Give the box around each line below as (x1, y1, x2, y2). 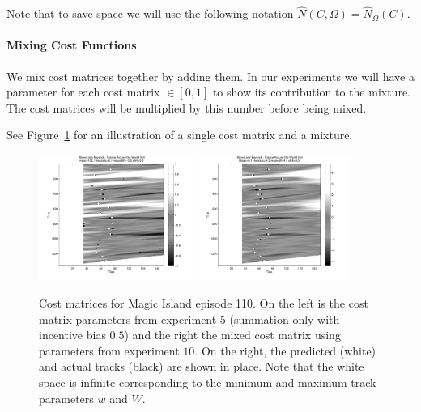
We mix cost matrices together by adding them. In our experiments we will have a (6, 67, 415, 84)
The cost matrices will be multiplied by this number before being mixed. (6, 99, 367, 116)
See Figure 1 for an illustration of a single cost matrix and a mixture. (6, 126, 353, 143)
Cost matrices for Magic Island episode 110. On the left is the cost (39, 294, 368, 311)
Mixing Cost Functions (6, 36, 137, 53)
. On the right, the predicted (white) (194, 342, 376, 359)
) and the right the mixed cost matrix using (124, 326, 341, 343)
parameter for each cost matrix (6, 83, 160, 100)
